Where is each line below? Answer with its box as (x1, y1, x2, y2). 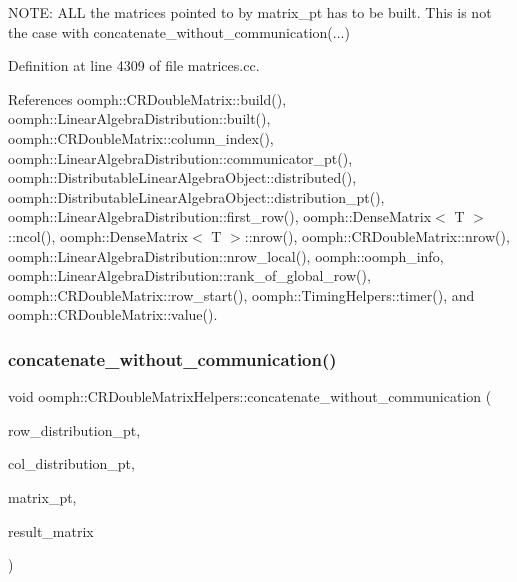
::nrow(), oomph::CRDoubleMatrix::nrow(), (244, 225, 510, 246)
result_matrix (8, 520, 94, 541)
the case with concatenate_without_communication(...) (8, 21, 350, 42)
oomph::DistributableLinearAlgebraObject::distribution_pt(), (8, 186, 385, 207)
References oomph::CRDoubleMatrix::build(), (8, 88, 287, 109)
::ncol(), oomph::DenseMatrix (8, 225, 189, 246)
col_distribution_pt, (8, 453, 135, 474)
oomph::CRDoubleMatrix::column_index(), (8, 127, 274, 148)
